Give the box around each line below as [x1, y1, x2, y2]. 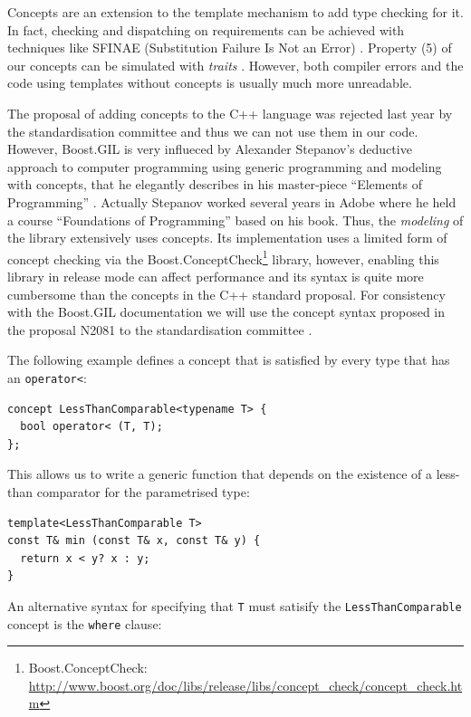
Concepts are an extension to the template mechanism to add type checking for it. [7, 3, 464, 21]
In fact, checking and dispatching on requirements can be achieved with [7, 20, 405, 39]
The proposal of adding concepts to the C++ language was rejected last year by [7, 103, 453, 122]
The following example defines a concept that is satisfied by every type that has [7, 350, 450, 369]
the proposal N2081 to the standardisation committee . [7, 320, 312, 339]
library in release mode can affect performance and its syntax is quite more [7, 266, 424, 285]
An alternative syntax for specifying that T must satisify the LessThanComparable [7, 596, 462, 615]
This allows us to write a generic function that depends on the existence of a [7, 464, 433, 483]
